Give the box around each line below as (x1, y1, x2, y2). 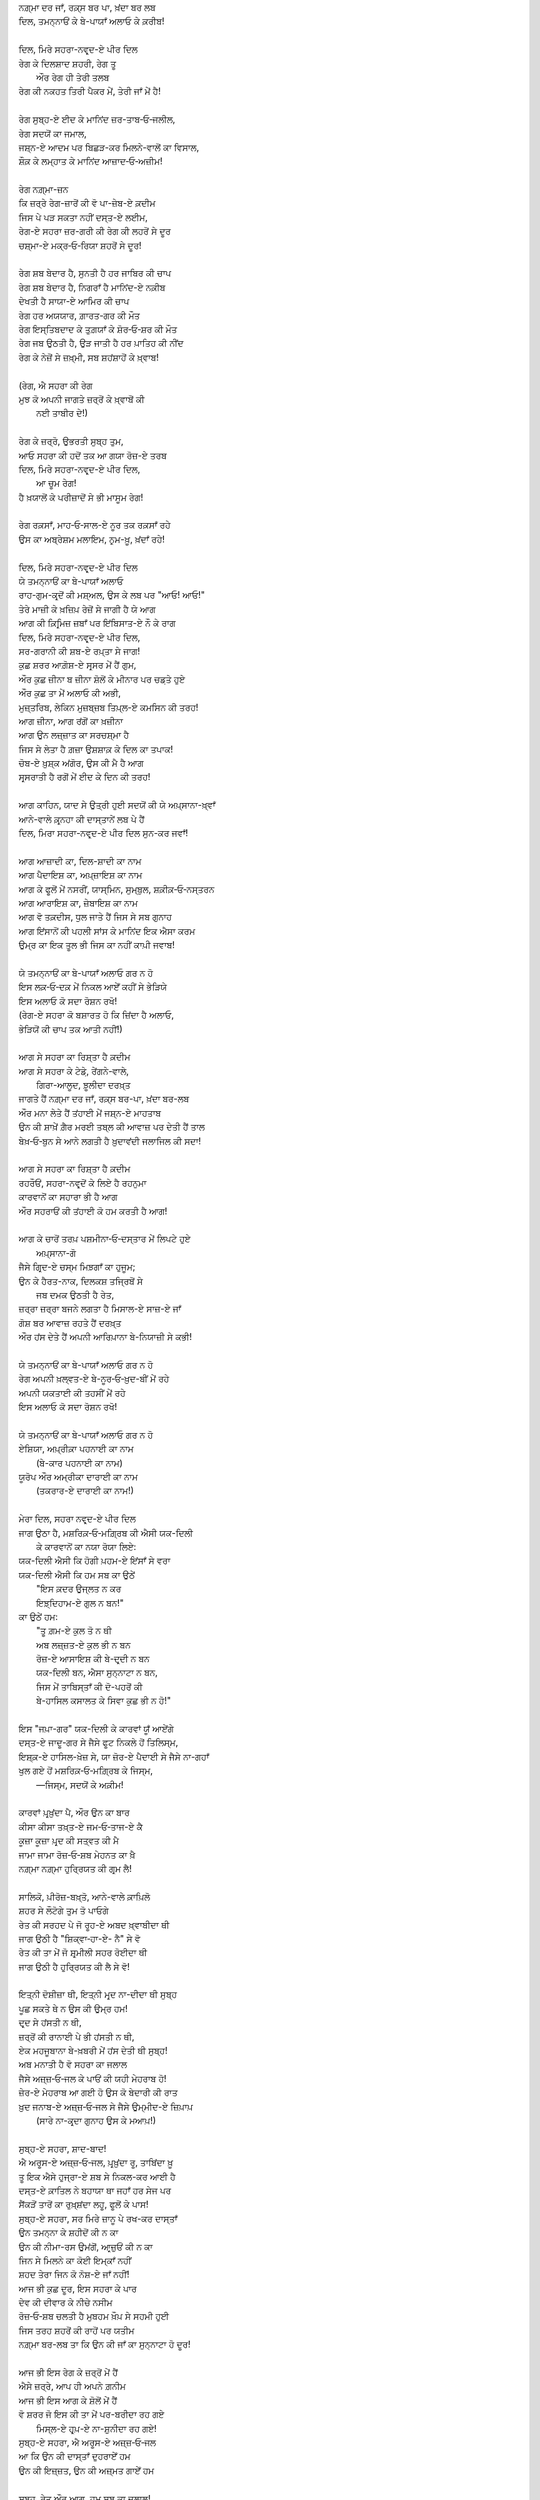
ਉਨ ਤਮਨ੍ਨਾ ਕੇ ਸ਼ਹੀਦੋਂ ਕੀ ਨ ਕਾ (18, 2226, 119, 2239)
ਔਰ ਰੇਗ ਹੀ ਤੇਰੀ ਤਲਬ (36, 71, 110, 83)
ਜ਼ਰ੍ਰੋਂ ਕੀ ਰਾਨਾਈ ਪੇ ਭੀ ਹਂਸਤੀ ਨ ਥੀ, (18, 2030, 135, 2042)
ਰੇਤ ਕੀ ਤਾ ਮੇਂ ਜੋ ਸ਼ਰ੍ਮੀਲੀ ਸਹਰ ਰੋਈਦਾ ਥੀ (18, 1946, 148, 1959)
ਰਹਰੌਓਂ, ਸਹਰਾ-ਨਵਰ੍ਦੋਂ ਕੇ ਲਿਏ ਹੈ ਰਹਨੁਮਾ (18, 1176, 147, 1189)
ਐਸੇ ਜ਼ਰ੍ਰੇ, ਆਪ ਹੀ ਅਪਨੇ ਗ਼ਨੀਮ (18, 2380, 127, 2392)
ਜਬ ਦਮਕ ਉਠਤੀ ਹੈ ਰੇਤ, (36, 1288, 115, 1300)
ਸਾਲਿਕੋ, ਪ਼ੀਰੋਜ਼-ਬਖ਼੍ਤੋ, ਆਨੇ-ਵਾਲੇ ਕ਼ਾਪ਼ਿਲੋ (18, 1890, 151, 1902)
